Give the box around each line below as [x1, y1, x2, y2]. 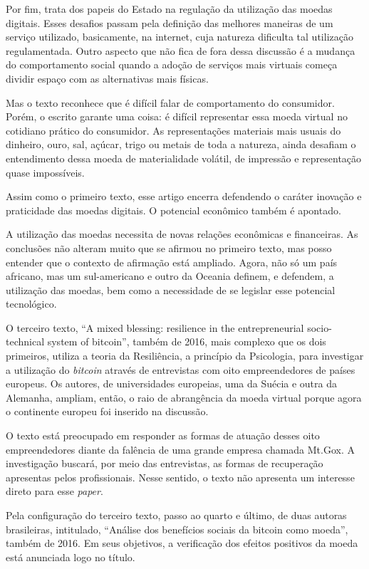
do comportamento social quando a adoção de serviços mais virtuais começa [6, 57, 338, 72]
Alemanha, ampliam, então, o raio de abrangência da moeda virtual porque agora [6, 390, 362, 404]
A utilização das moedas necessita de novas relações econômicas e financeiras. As [6, 226, 358, 241]
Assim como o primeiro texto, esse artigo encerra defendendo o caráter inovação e [6, 189, 362, 204]
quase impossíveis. [6, 165, 85, 179]
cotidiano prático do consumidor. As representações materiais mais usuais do [6, 122, 341, 137]
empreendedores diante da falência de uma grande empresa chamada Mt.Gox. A [6, 442, 355, 456]
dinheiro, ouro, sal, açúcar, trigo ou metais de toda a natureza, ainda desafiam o [6, 137, 356, 152]
